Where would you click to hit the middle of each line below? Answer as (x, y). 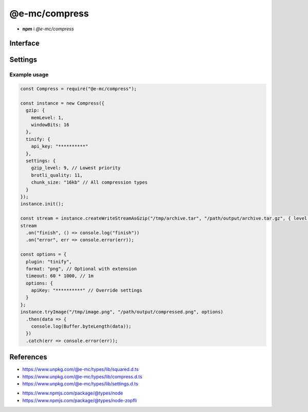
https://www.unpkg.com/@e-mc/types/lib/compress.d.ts (82, 377)
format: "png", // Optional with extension (81, 268)
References (28, 357)
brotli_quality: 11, (57, 175)
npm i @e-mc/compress (48, 29)
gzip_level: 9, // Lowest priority (76, 168)
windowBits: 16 (50, 125)
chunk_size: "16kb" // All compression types (89, 182)
